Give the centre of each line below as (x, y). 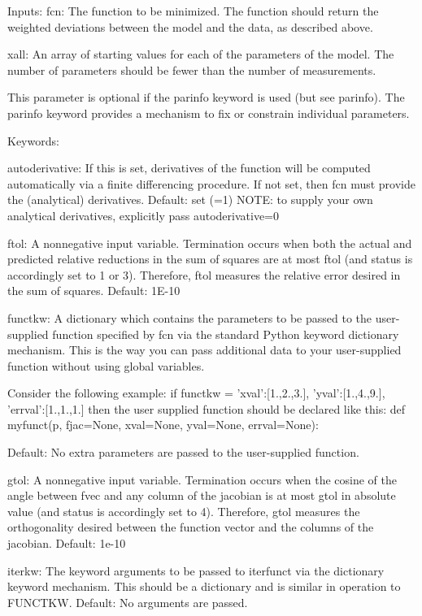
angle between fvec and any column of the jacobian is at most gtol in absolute (202, 495)
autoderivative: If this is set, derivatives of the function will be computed (189, 168)
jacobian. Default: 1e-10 (67, 543)
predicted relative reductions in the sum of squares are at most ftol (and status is (210, 259)
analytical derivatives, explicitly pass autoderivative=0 (143, 215)
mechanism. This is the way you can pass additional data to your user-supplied (204, 350)
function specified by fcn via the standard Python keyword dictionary (226, 334)
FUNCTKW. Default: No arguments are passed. (128, 602)
